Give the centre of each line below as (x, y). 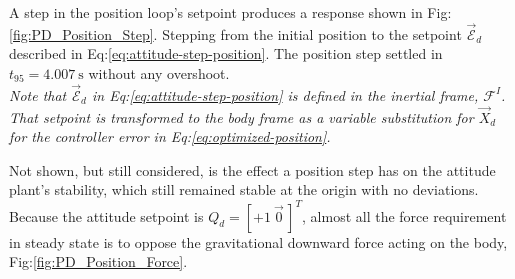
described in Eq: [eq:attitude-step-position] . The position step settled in (226, 53)
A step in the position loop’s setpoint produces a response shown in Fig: (230, 12)
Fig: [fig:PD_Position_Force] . (98, 261)
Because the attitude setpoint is (106, 215)
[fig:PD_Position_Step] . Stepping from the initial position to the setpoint (235, 33)
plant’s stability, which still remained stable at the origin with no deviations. (244, 189)
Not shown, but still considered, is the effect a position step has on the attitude (252, 169)
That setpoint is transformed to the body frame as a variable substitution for (241, 116)
